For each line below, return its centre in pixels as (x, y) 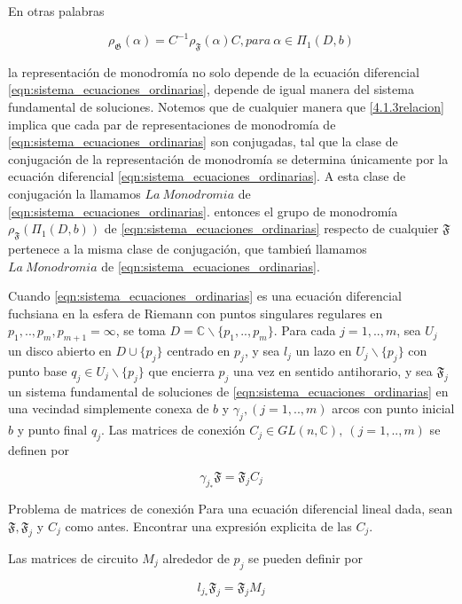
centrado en (199, 351)
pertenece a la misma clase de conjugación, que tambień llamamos (188, 249)
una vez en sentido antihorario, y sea (333, 371)
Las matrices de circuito (73, 557)
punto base (38, 371)
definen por (39, 449)
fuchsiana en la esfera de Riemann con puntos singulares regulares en (196, 313)
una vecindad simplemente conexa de (109, 408)
